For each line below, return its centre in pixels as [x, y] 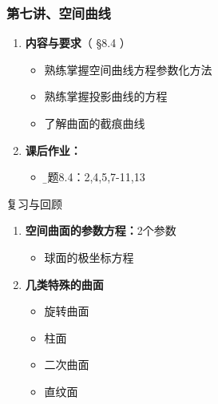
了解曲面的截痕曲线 [95, 123]
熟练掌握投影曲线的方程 [106, 96]
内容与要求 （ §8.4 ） [78, 43]
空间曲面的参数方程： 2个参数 [101, 230]
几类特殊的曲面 [64, 284]
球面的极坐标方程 [89, 257]
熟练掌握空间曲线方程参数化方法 [128, 69]
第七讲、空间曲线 [59, 12]
